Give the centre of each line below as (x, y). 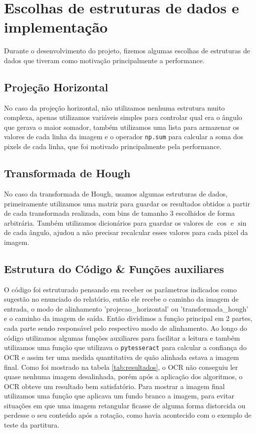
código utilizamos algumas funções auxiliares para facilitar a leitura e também (122, 337)
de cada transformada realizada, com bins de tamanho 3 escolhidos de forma (119, 213)
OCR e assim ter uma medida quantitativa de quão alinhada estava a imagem (122, 357)
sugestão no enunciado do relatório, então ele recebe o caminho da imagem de (121, 299)
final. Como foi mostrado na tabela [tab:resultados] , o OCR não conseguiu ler (121, 367)
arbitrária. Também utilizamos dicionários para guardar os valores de (109, 222)
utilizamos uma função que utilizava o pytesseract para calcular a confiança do (125, 347)
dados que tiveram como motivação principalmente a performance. (104, 60)
